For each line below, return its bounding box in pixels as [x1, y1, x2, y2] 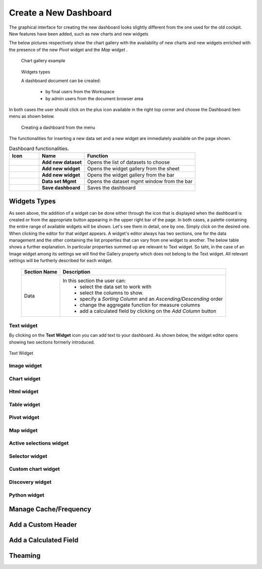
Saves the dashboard [87, 185, 136, 191]
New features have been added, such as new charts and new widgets [9, 31, 148, 36]
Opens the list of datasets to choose [87, 159, 170, 165]
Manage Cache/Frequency [9, 505, 92, 514]
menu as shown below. [9, 113, 55, 119]
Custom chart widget [9, 466, 60, 472]
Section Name [24, 268, 58, 275]
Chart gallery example [21, 58, 65, 64]
